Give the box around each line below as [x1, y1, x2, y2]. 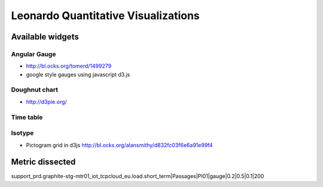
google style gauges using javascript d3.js [26, 70, 130, 78]
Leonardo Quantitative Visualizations [11, 9, 200, 22]
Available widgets [11, 32, 79, 42]
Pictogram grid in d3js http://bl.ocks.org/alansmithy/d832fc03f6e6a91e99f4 [26, 141, 213, 149]
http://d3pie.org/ [26, 98, 67, 105]
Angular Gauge [11, 50, 56, 58]
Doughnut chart [11, 85, 59, 94]
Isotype [11, 129, 34, 137]
